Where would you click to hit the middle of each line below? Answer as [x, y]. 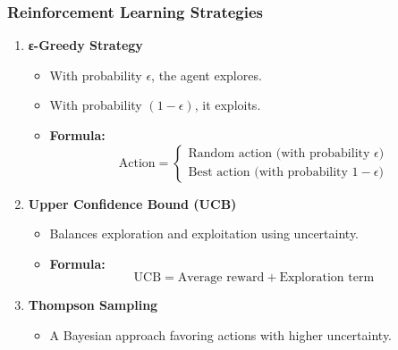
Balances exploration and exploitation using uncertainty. [204, 233]
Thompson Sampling [93, 305]
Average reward [221, 278]
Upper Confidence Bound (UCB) [132, 203]
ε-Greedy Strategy [85, 45]
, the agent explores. [207, 75]
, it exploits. [228, 105]
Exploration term [327, 278]
